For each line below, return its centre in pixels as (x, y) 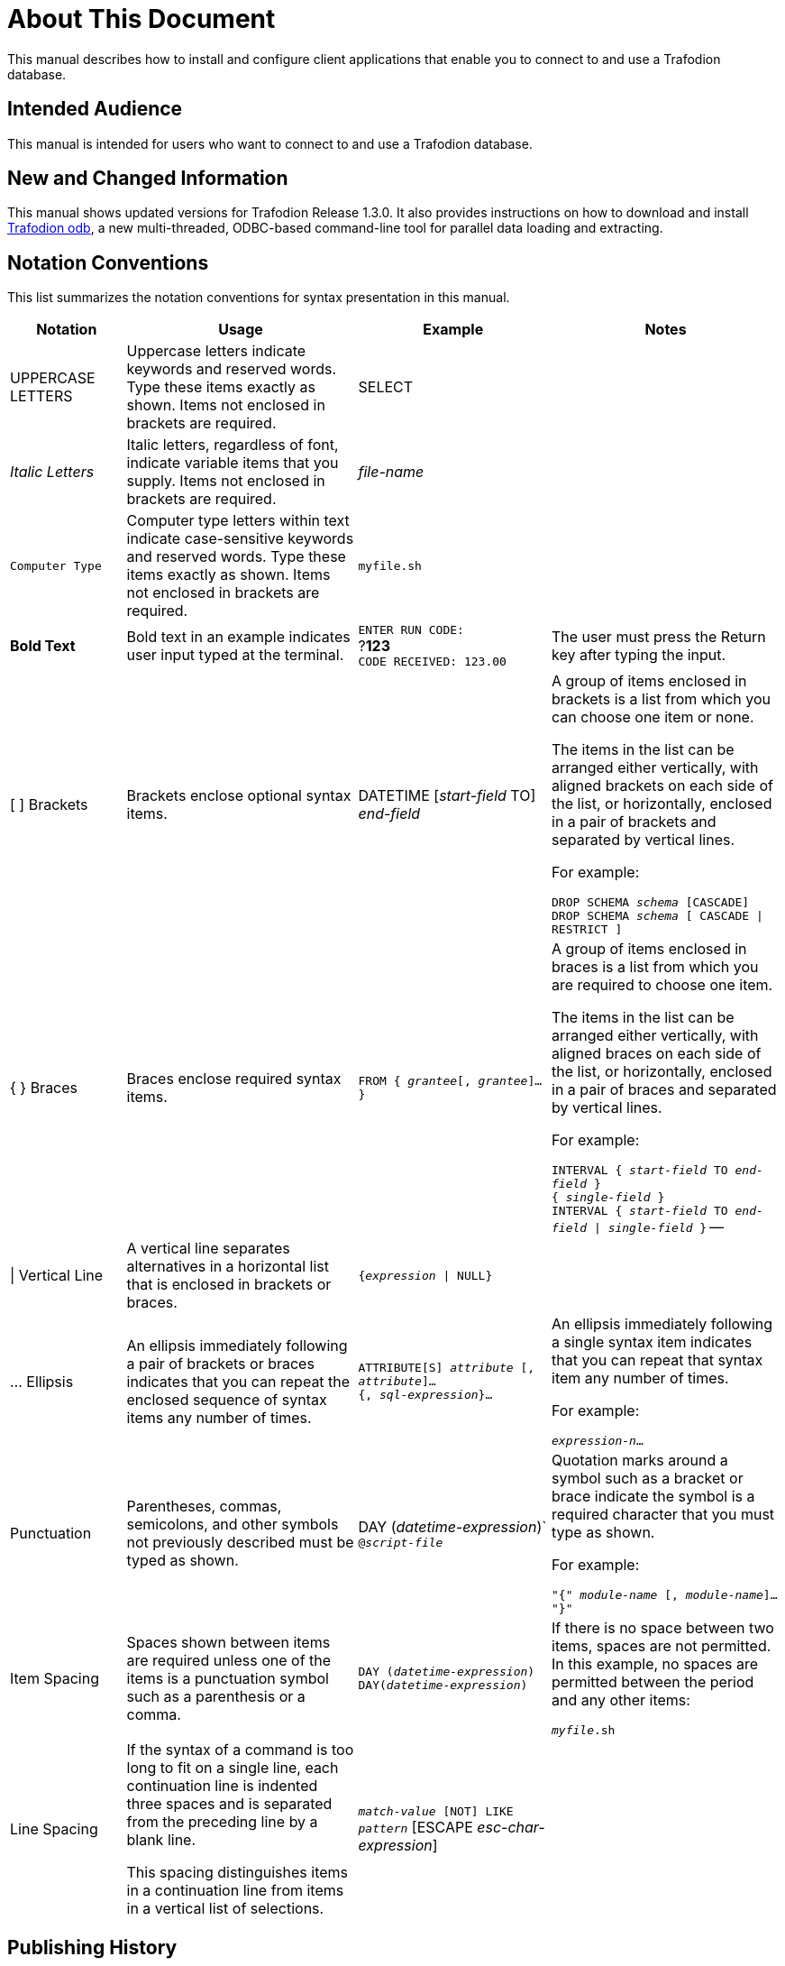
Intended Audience (95, 109)
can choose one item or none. (653, 717)
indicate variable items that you (233, 463)
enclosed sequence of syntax (227, 1399)
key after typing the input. (639, 655)
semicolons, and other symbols (233, 1525)
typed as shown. (183, 1561)
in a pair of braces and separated (664, 1090)
